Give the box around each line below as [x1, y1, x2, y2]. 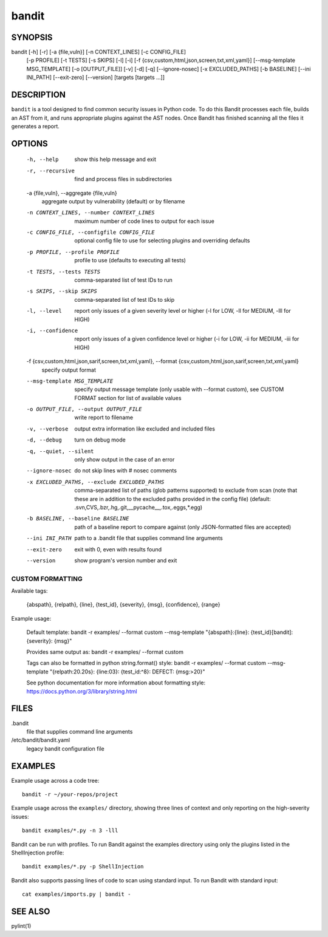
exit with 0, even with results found [74, 545, 162, 553]
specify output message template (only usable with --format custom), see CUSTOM [74, 386, 284, 393]
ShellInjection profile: [11, 849, 64, 856]
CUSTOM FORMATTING [11, 574, 83, 583]
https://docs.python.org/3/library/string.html [26, 687, 137, 695]
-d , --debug [26, 437, 62, 443]
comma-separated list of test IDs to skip [74, 296, 175, 303]
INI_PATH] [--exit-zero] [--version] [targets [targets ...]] [26, 73, 165, 81]
